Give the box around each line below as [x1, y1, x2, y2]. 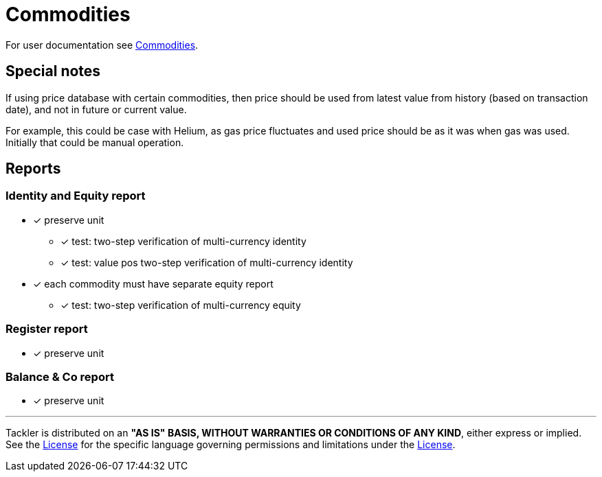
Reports [5, 160, 61, 178]
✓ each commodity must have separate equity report [33, 277, 274, 290]
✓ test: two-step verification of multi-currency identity [60, 235, 306, 247]
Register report [5, 322, 88, 336]
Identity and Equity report [5, 189, 146, 203]
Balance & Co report [5, 369, 114, 384]
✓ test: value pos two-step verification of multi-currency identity [60, 256, 353, 268]
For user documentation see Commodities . [5, 38, 199, 51]
